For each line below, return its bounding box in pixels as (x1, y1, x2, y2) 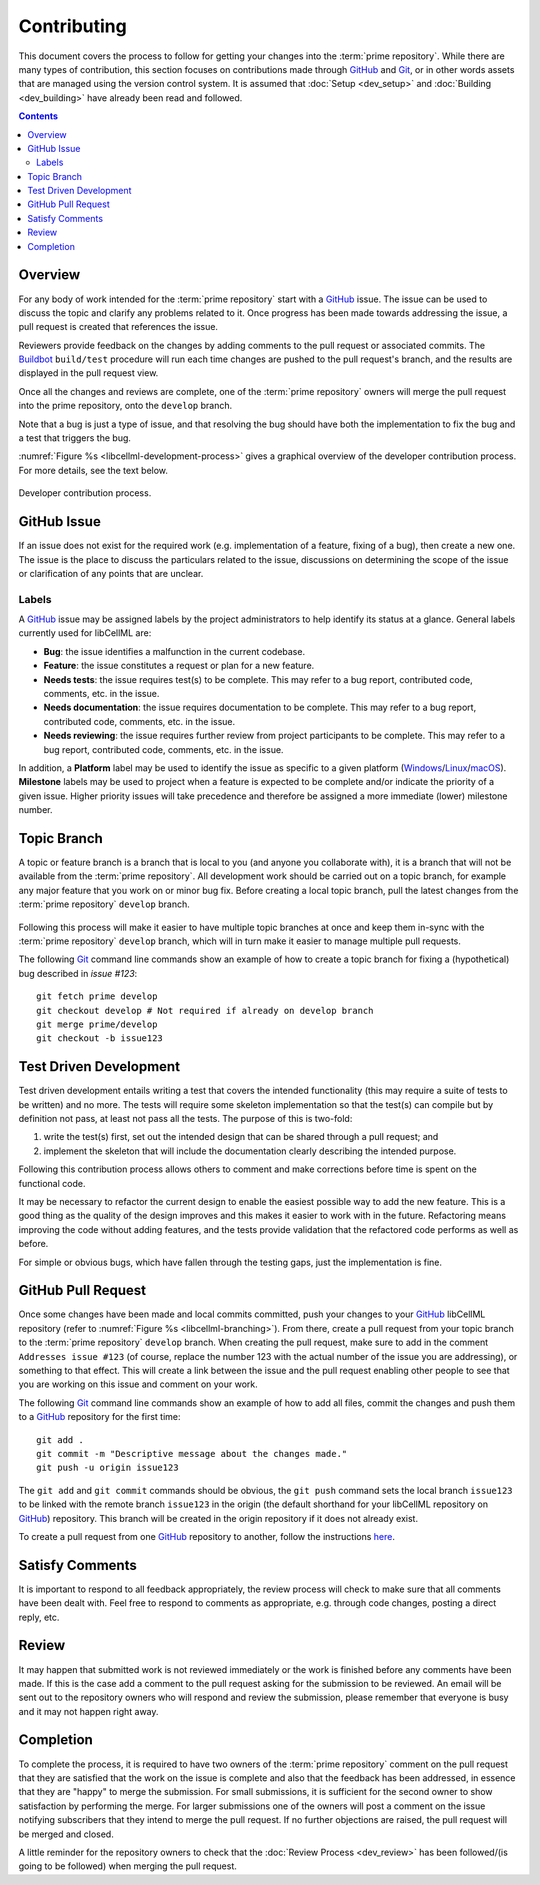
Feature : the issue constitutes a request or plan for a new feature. (43, 660, 315, 672)
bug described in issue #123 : (18, 967, 138, 979)
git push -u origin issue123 (36, 1462, 179, 1474)
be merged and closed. (18, 1828, 114, 1840)
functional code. (18, 1177, 86, 1189)
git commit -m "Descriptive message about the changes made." (36, 1448, 348, 1459)
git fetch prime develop (36, 991, 158, 1002)
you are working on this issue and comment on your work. (18, 1378, 259, 1390)
